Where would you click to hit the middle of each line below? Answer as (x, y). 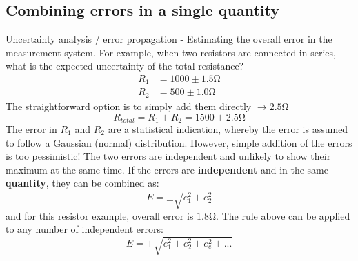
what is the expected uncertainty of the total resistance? (125, 66)
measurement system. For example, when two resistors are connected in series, (171, 52)
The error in (31, 129)
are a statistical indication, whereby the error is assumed (228, 129)
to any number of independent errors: (84, 229)
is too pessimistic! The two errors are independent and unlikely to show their (168, 156)
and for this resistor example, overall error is (100, 215)
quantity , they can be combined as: (82, 183)
